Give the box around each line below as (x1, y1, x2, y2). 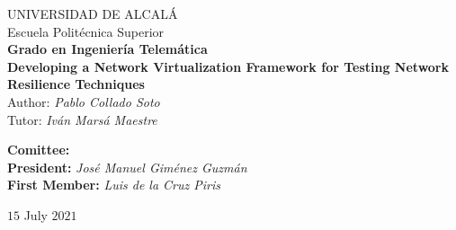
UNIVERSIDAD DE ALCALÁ (7, 4, 178, 22)
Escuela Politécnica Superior (7, 22, 165, 40)
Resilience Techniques (7, 75, 145, 93)
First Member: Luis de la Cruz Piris (7, 175, 220, 194)
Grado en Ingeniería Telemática (7, 40, 208, 58)
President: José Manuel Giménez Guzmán (7, 157, 247, 176)
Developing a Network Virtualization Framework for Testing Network (7, 57, 450, 75)
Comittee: (7, 140, 70, 159)
